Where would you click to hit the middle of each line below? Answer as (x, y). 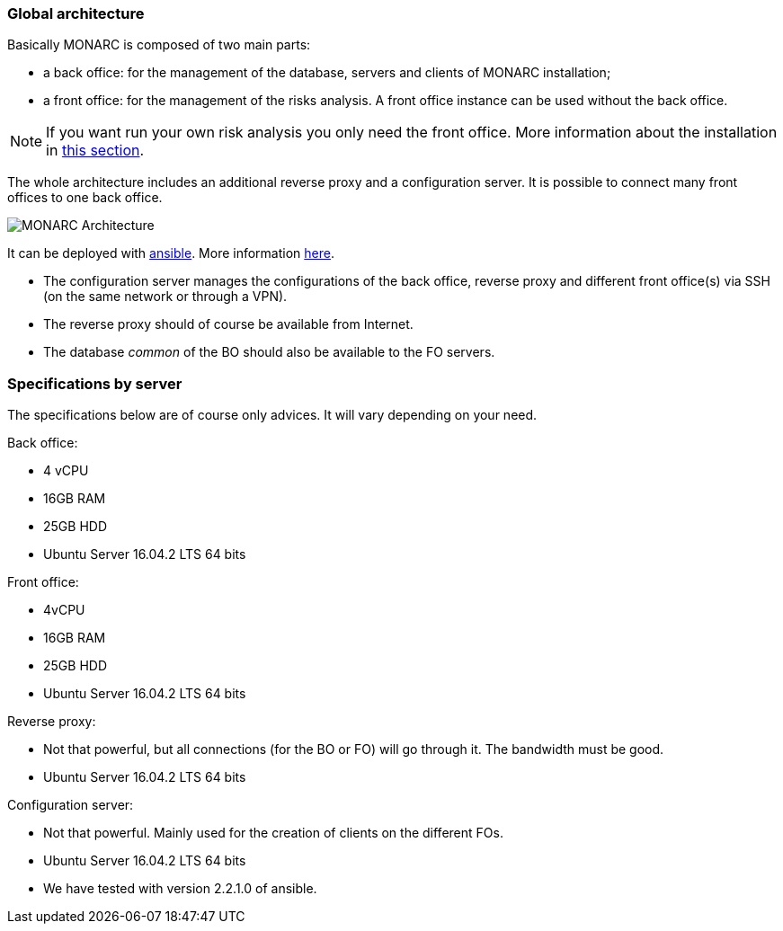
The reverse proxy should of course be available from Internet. (228, 324)
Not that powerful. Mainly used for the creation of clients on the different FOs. (273, 833)
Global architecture (76, 13)
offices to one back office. (85, 198)
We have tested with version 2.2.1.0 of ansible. (180, 889)
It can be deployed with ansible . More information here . (171, 253)
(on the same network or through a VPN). (165, 297)
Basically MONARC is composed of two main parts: (159, 45)
